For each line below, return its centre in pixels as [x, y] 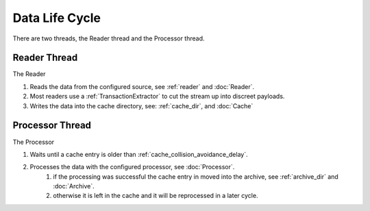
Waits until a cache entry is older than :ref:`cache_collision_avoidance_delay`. [139, 154]
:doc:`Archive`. [74, 186]
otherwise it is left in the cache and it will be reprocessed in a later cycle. [156, 196]
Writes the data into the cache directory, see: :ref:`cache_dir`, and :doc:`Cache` [141, 105]
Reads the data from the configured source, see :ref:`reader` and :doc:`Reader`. [142, 86]
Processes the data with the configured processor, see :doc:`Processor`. [132, 167]
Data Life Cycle [57, 18]
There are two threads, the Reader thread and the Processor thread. [109, 38]
